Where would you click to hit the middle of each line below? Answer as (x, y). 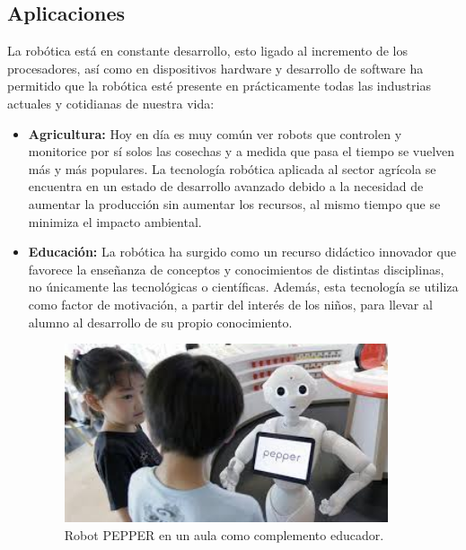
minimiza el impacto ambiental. (115, 221)
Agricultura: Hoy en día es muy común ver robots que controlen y (215, 133)
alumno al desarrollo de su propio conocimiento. (160, 322)
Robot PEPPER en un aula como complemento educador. (224, 534)
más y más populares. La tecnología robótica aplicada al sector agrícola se (232, 168)
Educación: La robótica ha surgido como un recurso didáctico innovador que (242, 252)
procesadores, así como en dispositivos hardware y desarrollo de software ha (215, 68)
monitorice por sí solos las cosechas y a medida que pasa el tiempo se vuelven (242, 151)
